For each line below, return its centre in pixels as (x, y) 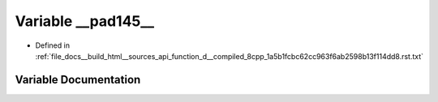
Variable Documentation (78, 80)
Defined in (53, 45)
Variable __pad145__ (84, 21)
